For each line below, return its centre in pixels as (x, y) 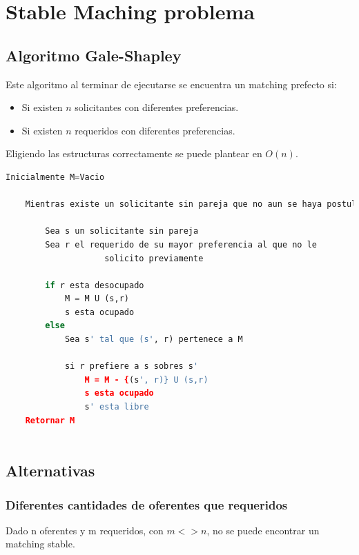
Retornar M (50, 420)
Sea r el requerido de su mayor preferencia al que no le (181, 244)
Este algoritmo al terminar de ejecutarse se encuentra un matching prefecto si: (171, 84)
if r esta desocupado (95, 285)
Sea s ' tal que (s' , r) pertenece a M (154, 340)
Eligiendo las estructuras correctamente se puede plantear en (134, 153)
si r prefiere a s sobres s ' (132, 366)
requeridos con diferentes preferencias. (155, 130)
